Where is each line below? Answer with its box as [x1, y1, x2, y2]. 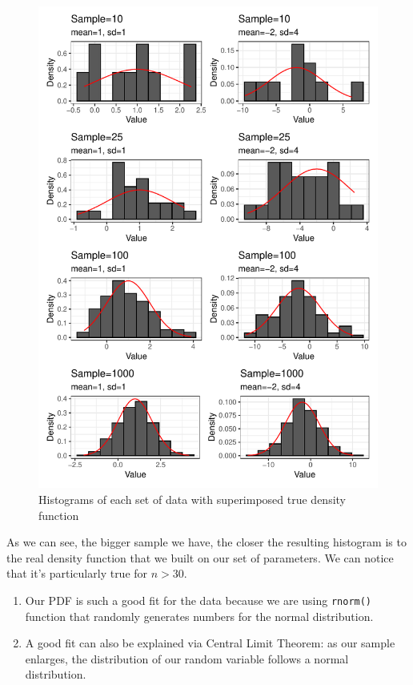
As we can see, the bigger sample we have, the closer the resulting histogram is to [6, 534, 407, 550]
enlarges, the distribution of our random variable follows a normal [25, 650, 349, 667]
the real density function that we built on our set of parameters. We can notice [6, 549, 394, 566]
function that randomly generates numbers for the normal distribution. [25, 607, 374, 624]
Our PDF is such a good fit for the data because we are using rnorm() [25, 591, 372, 608]
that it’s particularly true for [6, 565, 148, 582]
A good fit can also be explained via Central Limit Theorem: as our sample [25, 635, 395, 651]
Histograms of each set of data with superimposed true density [38, 490, 347, 507]
